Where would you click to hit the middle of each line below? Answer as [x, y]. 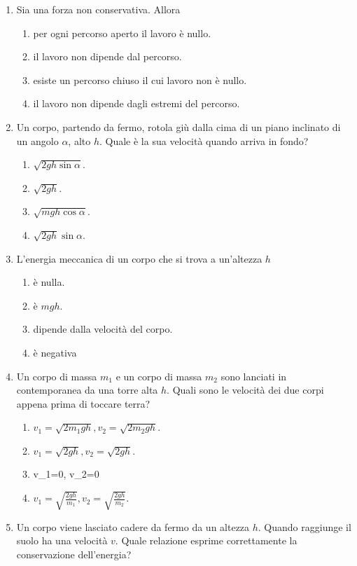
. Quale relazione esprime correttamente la [206, 540]
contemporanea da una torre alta [87, 390]
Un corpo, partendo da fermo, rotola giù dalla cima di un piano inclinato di [178, 126]
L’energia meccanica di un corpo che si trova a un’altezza [139, 258]
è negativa [55, 352]
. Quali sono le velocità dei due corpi [245, 390]
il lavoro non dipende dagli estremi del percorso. [136, 103]
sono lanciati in [254, 376]
